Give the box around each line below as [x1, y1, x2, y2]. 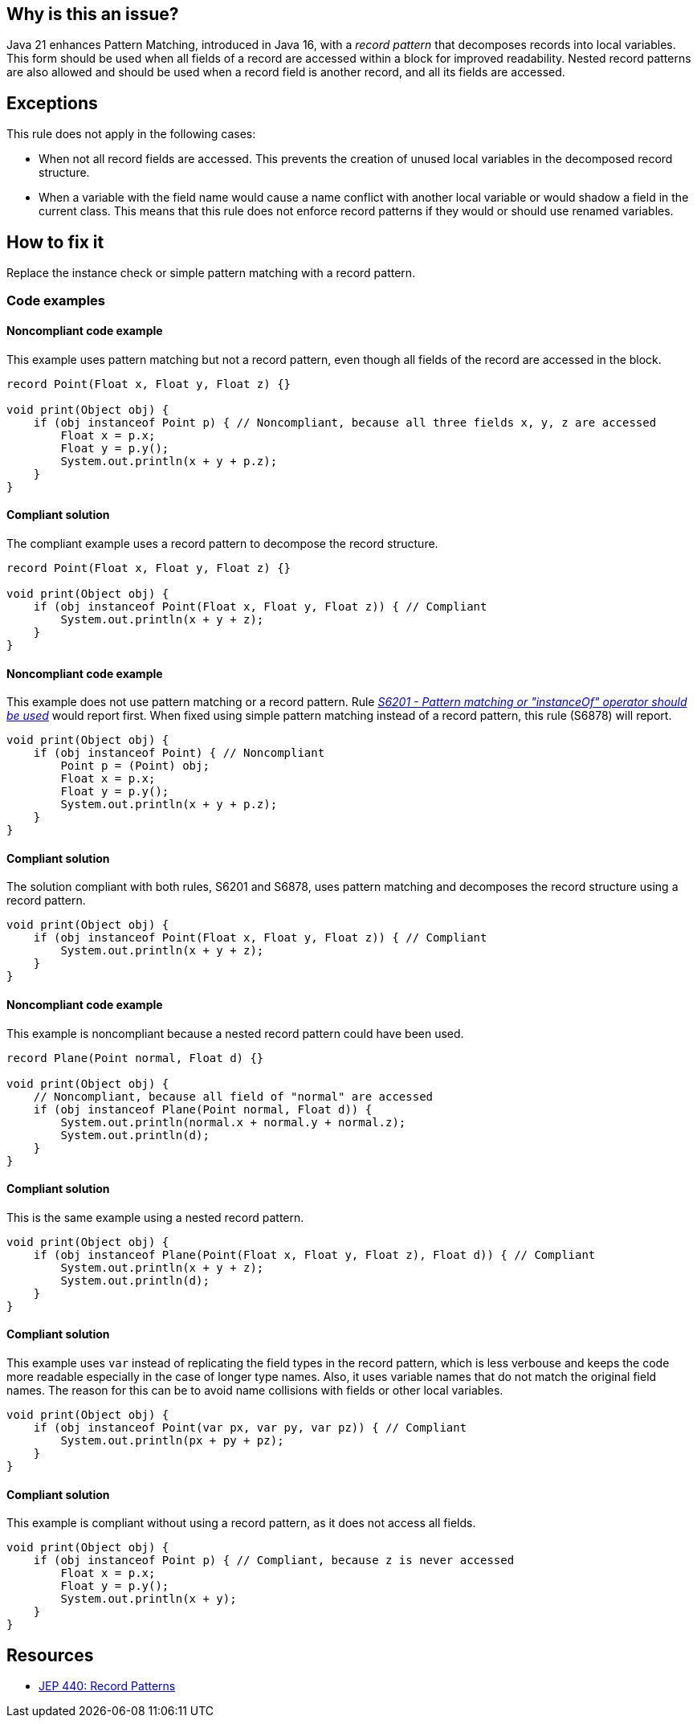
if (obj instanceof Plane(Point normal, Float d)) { [33, 1102, 373, 1116]
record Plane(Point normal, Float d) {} [6, 1051, 264, 1064]
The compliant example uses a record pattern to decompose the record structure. [6, 536, 438, 550]
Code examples [6, 292, 106, 309]
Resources [6, 1644, 94, 1665]
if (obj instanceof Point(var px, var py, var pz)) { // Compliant [33, 1421, 467, 1435]
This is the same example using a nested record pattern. [6, 1210, 304, 1224]
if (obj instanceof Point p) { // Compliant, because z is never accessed [33, 1554, 515, 1567]
